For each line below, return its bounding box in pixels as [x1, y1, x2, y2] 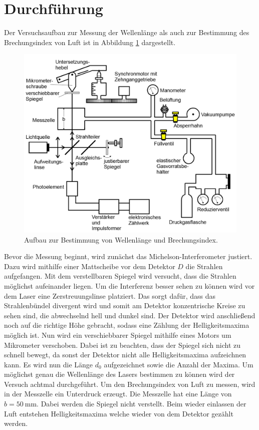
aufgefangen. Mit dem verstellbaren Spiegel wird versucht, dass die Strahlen [4, 271, 236, 281]
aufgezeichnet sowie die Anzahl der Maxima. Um [104, 359, 253, 369]
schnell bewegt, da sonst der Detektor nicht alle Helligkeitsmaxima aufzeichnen [4, 349, 246, 360]
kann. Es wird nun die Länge [4, 359, 93, 369]
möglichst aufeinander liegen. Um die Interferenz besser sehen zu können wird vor [4, 280, 255, 291]
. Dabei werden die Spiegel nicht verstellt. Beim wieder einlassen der [37, 398, 246, 409]
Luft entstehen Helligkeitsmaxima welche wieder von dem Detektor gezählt [4, 408, 233, 418]
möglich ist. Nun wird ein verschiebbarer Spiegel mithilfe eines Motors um [4, 329, 231, 340]
